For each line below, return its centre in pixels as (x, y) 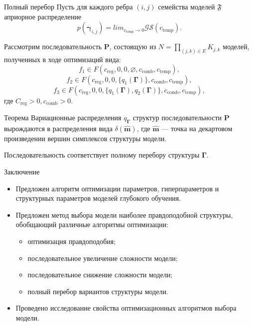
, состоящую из (133, 46)
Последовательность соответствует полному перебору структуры (102, 155)
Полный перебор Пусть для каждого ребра (68, 6)
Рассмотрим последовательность (53, 46)
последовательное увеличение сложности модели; (103, 258)
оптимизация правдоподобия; (72, 241)
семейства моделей (187, 6)
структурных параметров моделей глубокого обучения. (98, 198)
